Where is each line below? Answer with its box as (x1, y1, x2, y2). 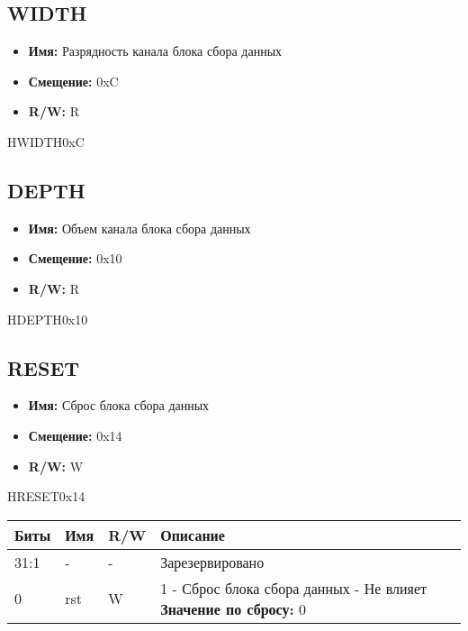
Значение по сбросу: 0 (160, 598, 306, 619)
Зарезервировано (160, 551, 265, 572)
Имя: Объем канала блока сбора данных (28, 218, 251, 237)
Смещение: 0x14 (28, 425, 122, 444)
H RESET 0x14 (7, 487, 85, 506)
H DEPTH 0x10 (7, 309, 88, 328)
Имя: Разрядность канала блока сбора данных (28, 41, 283, 60)
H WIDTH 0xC (7, 132, 85, 151)
